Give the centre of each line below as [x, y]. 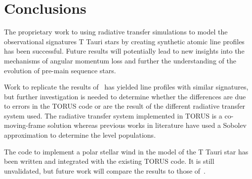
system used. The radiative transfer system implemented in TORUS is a [113, 115]
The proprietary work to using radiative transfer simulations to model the [116, 32]
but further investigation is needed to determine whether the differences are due [125, 96]
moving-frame [25, 125]
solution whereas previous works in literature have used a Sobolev [147, 125]
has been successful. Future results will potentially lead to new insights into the [124, 51]
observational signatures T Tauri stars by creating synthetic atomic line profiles [124, 41]
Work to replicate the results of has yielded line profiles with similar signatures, [126, 87]
